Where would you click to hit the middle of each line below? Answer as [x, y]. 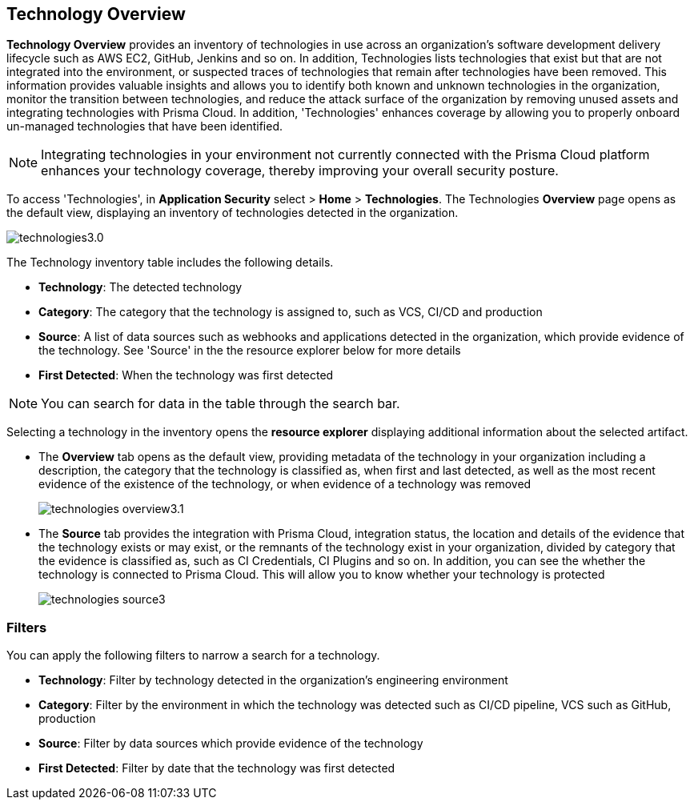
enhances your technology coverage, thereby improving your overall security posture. [300, 171]
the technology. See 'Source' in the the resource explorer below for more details [250, 351]
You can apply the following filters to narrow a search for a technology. [193, 656]
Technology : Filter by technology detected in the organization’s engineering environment [273, 680]
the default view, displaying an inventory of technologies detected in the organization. [233, 213]
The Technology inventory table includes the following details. [170, 263]
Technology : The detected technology [140, 287]
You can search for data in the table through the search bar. [221, 404]
